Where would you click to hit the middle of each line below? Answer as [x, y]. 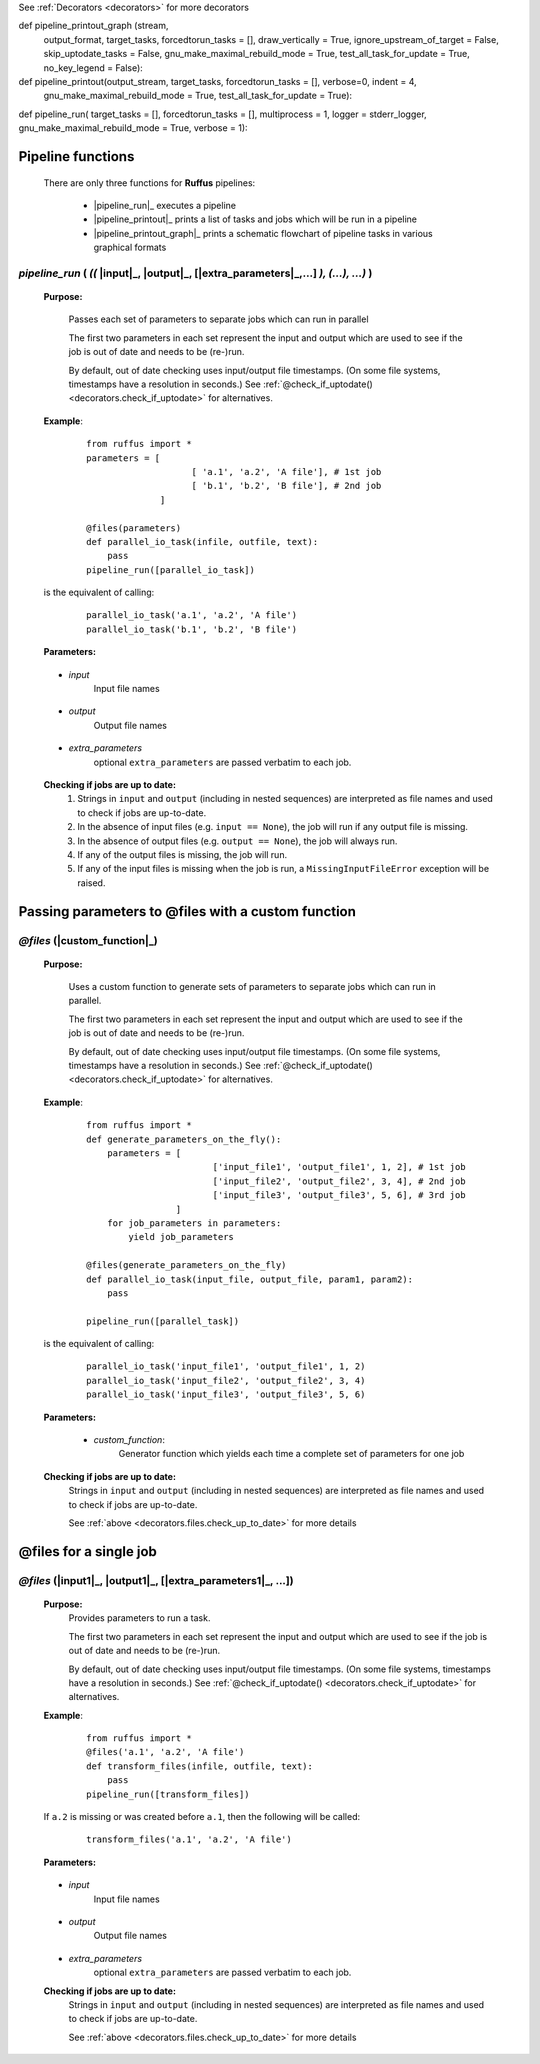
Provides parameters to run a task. [139, 1618]
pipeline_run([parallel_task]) [163, 1321]
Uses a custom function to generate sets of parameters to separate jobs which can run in [252, 987]
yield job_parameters [181, 1237]
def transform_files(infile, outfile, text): [200, 1766]
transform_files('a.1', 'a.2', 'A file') [189, 1839]
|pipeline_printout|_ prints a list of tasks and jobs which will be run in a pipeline [255, 219]
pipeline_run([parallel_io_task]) [170, 569]
